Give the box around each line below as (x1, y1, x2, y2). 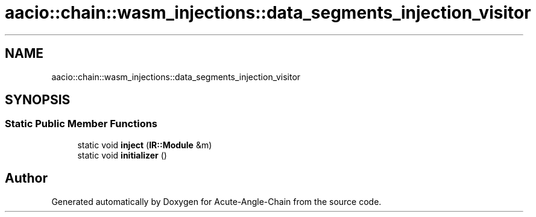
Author (5, 171, 48, 186)
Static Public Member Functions (5, 118, 158, 130)
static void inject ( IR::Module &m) (77, 139, 212, 150)
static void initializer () (77, 149, 167, 160)
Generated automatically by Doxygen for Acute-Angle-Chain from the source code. (51, 196, 382, 207)
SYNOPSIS (5, 92, 71, 108)
